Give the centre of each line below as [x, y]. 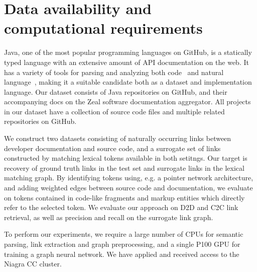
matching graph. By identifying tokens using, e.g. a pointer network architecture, [129, 178]
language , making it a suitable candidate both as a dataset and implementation [128, 82]
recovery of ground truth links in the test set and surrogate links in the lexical [124, 167]
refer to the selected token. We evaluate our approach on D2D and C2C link [121, 207]
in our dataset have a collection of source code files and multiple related [114, 111]
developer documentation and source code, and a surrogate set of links [112, 148]
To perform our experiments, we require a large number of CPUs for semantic [124, 234]
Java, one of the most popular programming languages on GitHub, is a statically [128, 52]
